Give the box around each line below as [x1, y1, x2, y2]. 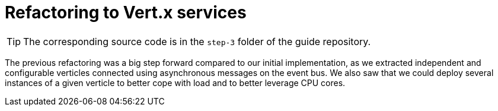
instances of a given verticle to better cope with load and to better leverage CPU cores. [5, 77, 346, 88]
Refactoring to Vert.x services [5, 2, 247, 23]
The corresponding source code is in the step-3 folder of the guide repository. [23, 35, 371, 47]
